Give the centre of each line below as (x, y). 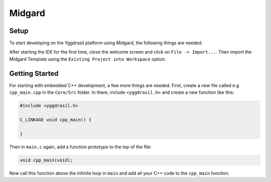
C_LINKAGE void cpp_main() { (56, 120)
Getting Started (34, 73)
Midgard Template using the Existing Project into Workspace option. (88, 59)
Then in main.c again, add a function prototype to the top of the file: (80, 147)
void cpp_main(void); (46, 160)
